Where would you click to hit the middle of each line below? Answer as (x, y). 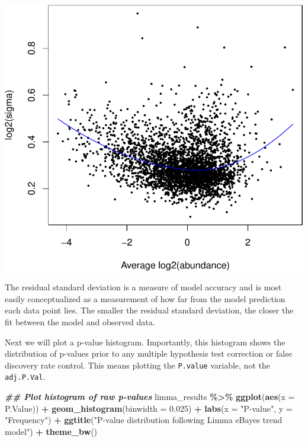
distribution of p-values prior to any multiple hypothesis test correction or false (148, 353)
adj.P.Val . (25, 377)
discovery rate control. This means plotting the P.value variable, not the (137, 365)
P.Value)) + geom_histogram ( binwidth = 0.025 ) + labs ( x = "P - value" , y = (149, 408)
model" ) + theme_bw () (51, 431)
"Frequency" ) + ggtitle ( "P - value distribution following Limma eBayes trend (144, 420)
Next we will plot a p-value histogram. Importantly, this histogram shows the (145, 342)
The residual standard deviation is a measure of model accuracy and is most (143, 287)
